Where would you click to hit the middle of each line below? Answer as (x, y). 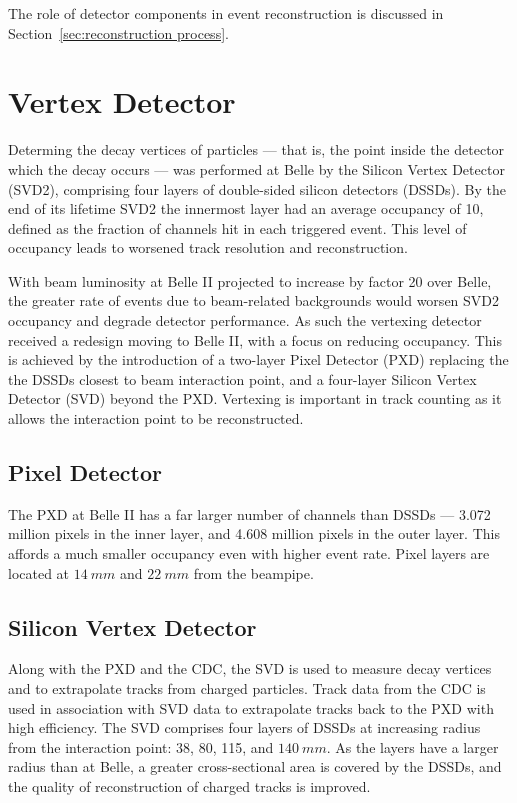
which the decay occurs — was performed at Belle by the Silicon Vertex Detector (256, 168)
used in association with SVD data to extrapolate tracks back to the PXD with (251, 707)
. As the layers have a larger (412, 746)
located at (39, 572)
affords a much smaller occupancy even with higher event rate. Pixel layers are (249, 553)
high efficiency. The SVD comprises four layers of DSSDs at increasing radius (244, 727)
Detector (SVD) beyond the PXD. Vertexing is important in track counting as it (255, 398)
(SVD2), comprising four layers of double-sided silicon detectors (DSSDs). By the (257, 188)
